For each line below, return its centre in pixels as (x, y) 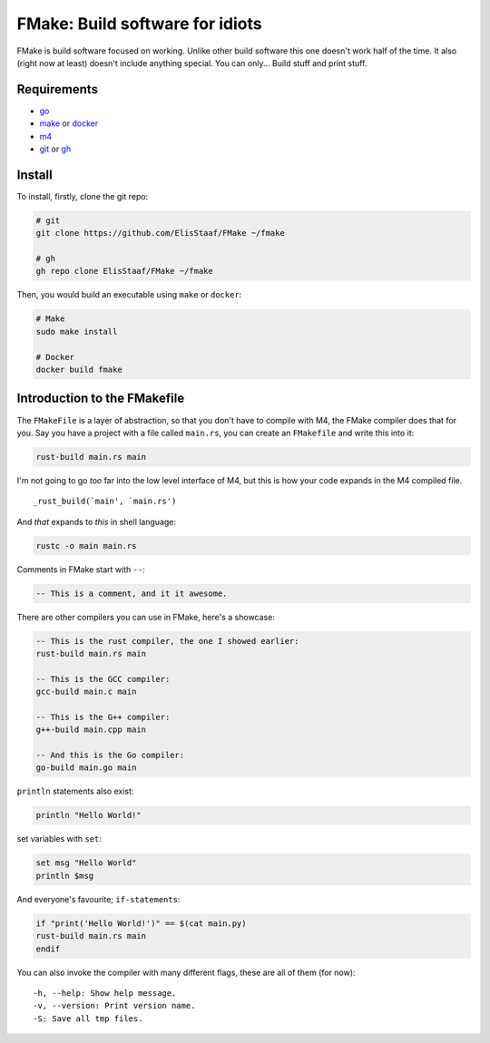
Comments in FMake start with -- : (81, 569)
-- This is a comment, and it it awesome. (132, 593)
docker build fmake (79, 370)
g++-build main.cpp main (91, 730)
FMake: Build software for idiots (139, 24)
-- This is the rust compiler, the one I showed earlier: (167, 641)
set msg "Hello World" (86, 863)
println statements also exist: (75, 791)
